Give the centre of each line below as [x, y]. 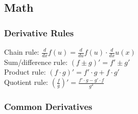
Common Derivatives [48, 106]
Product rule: [25, 72]
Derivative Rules [39, 32]
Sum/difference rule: [36, 62]
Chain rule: [22, 52]
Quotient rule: [26, 82]
